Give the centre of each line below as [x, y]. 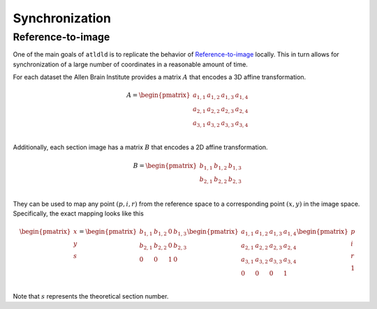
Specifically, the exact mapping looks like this [79, 213]
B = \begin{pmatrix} [165, 165]
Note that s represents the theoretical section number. [91, 296]
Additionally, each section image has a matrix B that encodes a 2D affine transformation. [140, 147]
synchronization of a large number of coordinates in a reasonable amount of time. [130, 64]
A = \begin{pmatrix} [158, 95]
